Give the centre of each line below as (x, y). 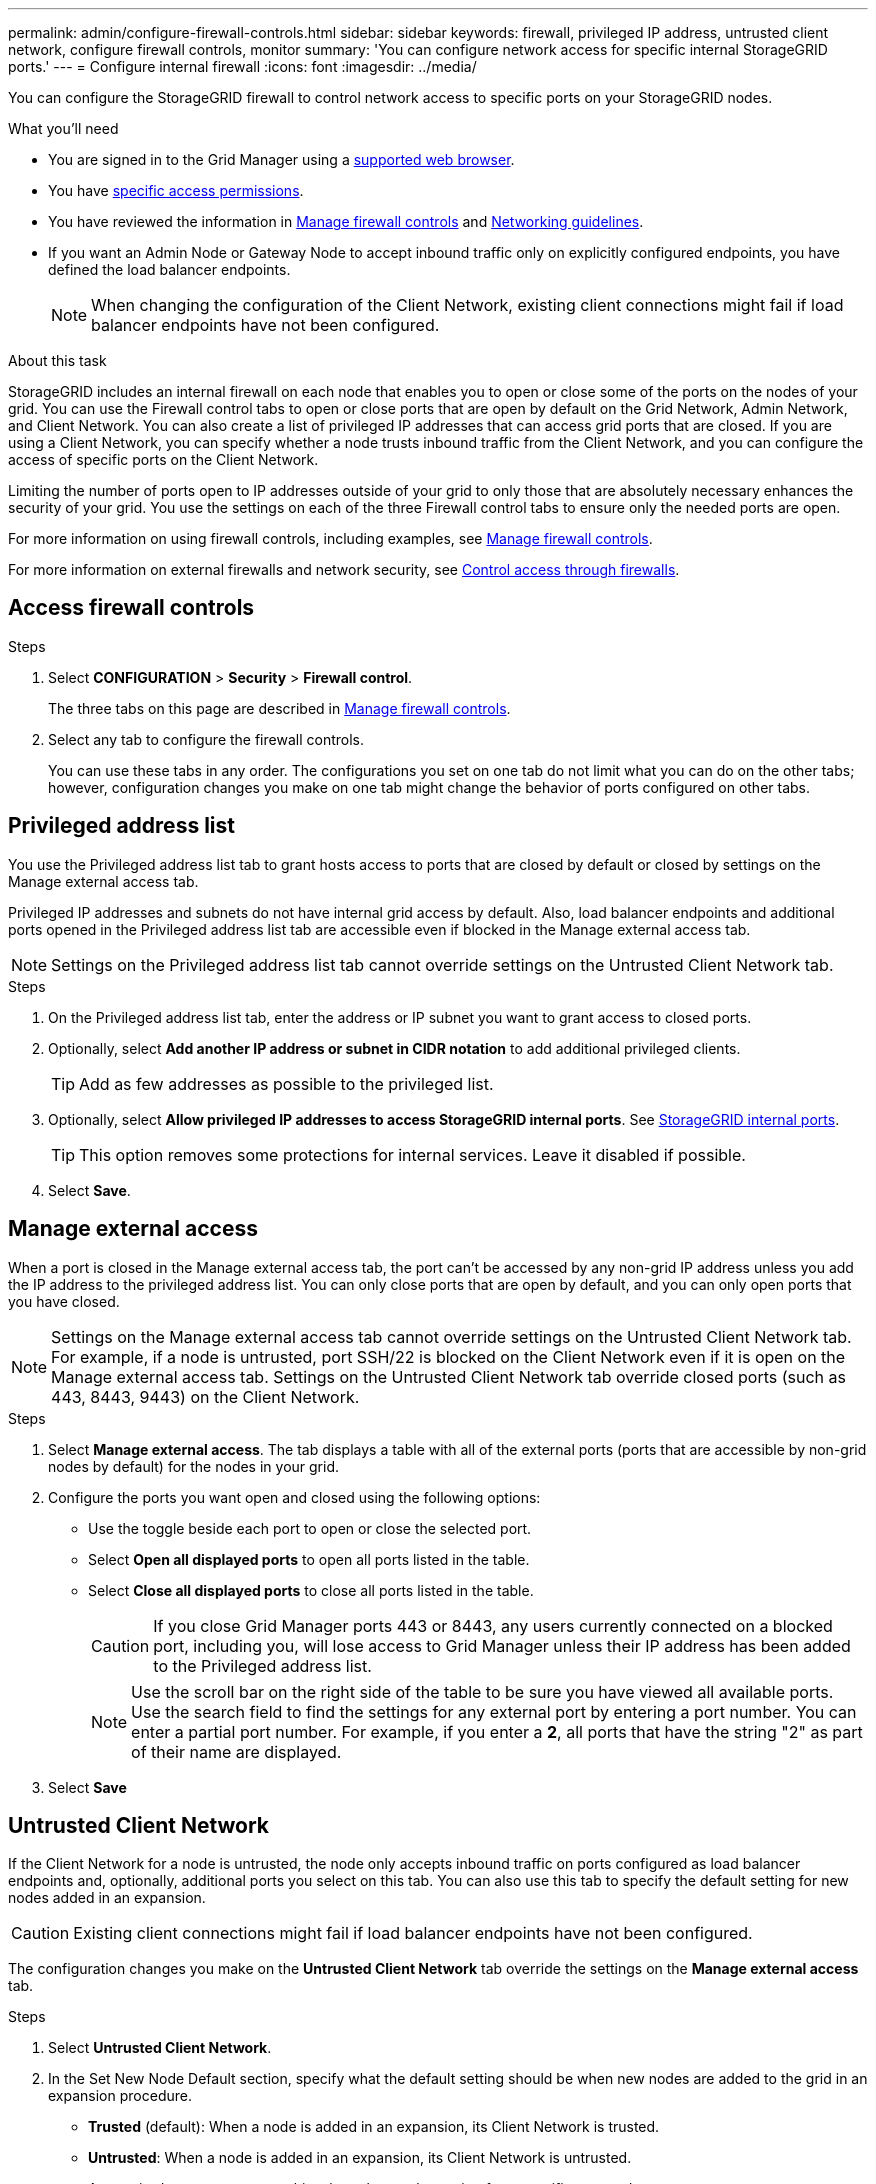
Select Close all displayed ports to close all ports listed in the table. (311, 1590)
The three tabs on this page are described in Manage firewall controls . (279, 708)
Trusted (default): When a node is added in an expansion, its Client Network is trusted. (374, 2127)
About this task (57, 360)
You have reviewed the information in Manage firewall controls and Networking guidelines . (346, 221)
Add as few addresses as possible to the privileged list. (286, 1083)
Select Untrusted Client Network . (160, 2048)
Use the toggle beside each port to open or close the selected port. (310, 1528)
